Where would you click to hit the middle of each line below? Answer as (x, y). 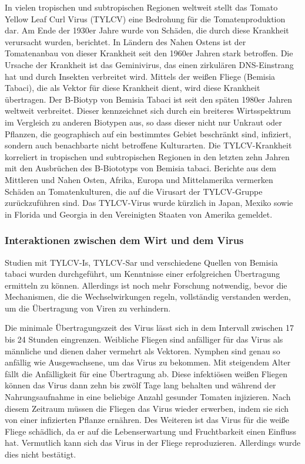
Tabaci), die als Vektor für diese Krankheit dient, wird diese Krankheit (133, 88)
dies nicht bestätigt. (41, 454)
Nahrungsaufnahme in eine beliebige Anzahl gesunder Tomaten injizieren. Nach (148, 397)
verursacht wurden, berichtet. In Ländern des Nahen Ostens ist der (125, 41)
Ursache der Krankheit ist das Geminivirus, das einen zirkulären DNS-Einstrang (149, 64)
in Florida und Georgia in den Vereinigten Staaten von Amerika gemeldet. (139, 214)
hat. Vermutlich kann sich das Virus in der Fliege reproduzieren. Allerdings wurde (153, 443)
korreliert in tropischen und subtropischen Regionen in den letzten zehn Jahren (147, 156)
